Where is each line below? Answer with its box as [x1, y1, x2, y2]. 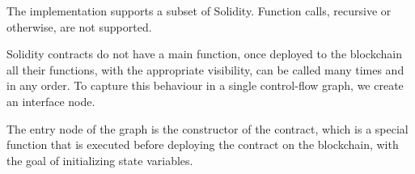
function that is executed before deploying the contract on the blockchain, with [6, 136, 399, 153]
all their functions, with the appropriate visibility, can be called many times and [6, 61, 404, 78]
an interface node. [6, 92, 95, 109]
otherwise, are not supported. [6, 18, 152, 35]
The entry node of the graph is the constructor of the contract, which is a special [6, 120, 409, 137]
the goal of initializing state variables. [6, 151, 193, 168]
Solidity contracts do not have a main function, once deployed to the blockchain [6, 45, 402, 62]
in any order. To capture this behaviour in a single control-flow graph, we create [6, 77, 404, 94]
